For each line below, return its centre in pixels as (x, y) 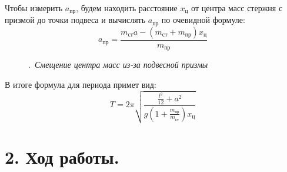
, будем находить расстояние (127, 8)
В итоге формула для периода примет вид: (81, 84)
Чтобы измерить (34, 8)
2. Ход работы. (62, 157)
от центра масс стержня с (237, 8)
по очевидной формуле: (203, 20)
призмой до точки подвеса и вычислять (75, 20)
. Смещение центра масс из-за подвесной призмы (118, 64)
